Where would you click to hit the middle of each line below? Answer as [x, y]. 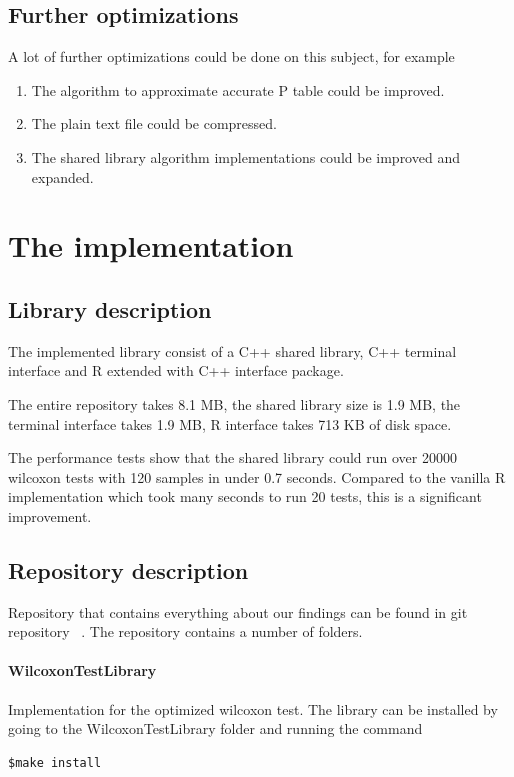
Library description [110, 308]
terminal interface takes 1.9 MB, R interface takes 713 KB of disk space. [230, 423]
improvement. [50, 515]
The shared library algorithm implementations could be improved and [245, 156]
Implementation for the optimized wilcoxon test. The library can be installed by [253, 708]
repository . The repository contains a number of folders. [185, 631]
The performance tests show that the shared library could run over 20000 [232, 457]
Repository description [128, 569]
